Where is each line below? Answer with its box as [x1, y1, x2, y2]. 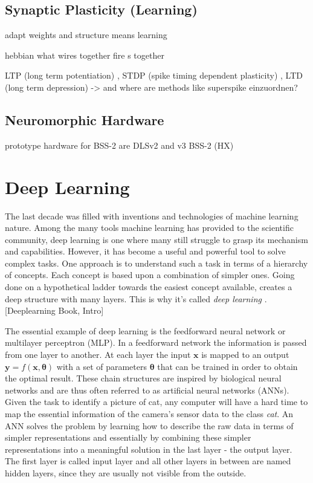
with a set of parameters [56, 360, 147, 372]
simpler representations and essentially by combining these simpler [5, 431, 251, 444]
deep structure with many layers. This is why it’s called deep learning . [5, 292, 267, 305]
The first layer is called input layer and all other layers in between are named [5, 455, 291, 467]
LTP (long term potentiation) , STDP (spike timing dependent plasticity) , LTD [5, 69, 303, 82]
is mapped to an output [201, 348, 289, 361]
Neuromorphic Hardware [5, 110, 164, 129]
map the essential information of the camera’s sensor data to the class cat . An [5, 407, 294, 420]
